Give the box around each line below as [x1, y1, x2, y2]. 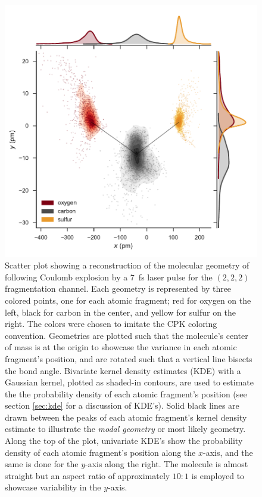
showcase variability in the [5, 481, 101, 493]
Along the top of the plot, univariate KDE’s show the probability [5, 434, 243, 447]
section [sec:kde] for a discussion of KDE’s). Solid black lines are [5, 399, 239, 412]
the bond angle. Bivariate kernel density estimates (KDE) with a [5, 364, 241, 376]
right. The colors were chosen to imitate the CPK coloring [5, 317, 217, 330]
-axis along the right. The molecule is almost [85, 458, 248, 470]
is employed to [191, 469, 245, 481]
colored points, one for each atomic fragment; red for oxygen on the [5, 294, 251, 306]
